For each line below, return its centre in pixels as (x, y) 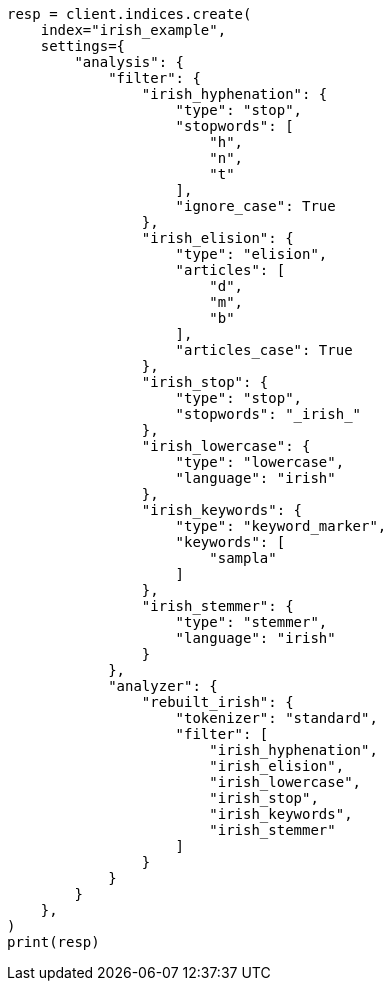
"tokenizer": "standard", (276, 718)
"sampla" (243, 558)
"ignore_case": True (255, 206)
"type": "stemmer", (251, 622)
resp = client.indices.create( (129, 14)
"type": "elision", (251, 254)
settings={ (83, 46)
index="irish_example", (133, 30)
